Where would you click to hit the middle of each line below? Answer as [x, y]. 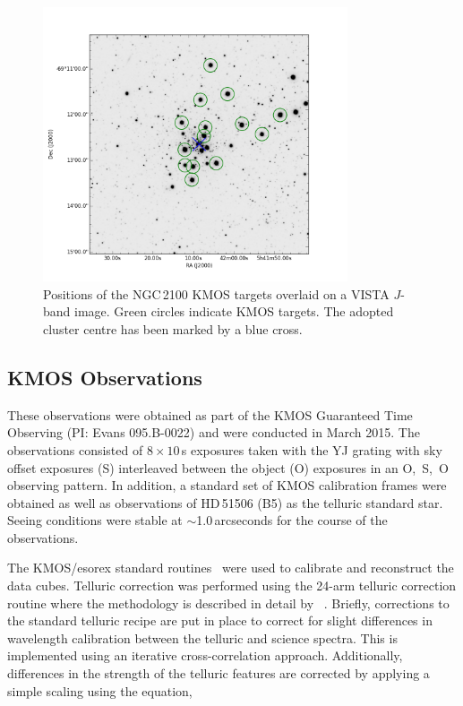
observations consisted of [75, 449]
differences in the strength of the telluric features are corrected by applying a [219, 673]
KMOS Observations [105, 377]
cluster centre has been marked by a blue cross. [173, 328]
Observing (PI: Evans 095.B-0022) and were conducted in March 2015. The [214, 432]
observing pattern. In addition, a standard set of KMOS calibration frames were [227, 485]
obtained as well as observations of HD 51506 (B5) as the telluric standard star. [225, 502]
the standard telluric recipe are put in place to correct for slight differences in [220, 620]
